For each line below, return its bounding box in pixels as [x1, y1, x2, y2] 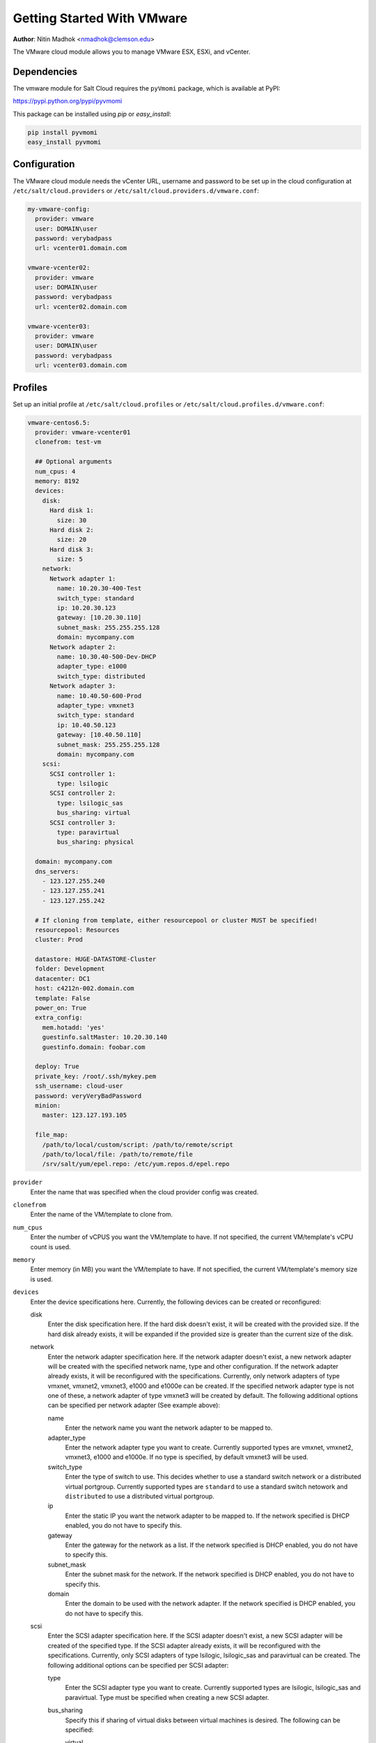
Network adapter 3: [49, 682, 116, 690]
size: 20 [56, 535, 87, 544]
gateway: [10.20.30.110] [56, 614, 142, 622]
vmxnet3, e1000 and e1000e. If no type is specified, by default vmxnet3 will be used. [65, 1453, 309, 1461]
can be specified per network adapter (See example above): [47, 1401, 221, 1410]
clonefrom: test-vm [35, 438, 102, 446]
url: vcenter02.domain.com [35, 303, 127, 310]
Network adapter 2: [49, 643, 116, 651]
